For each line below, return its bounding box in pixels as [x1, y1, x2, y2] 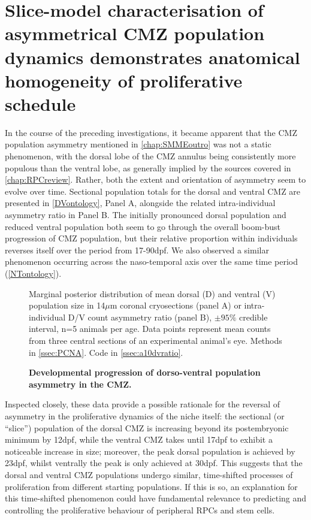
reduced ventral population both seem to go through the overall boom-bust [5, 220, 281, 232]
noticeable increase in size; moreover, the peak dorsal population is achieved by [5, 445, 295, 457]
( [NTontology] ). [5, 267, 62, 279]
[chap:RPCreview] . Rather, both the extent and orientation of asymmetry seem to [5, 173, 306, 186]
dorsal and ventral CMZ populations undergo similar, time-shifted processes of [5, 468, 293, 480]
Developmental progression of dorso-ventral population [29, 366, 261, 379]
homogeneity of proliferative [5, 68, 243, 92]
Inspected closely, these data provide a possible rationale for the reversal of [5, 398, 280, 410]
